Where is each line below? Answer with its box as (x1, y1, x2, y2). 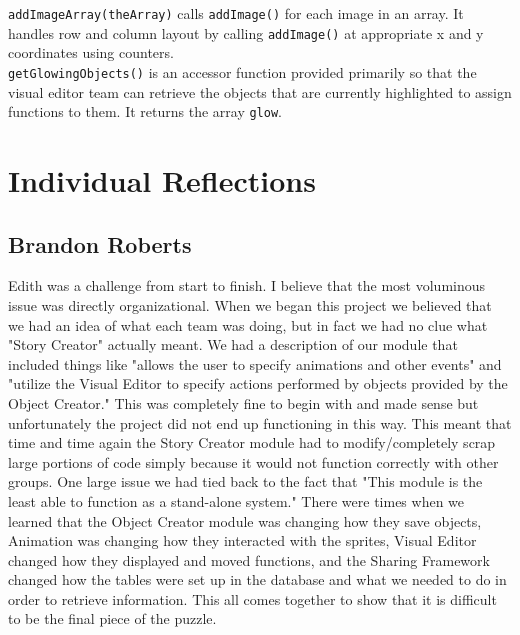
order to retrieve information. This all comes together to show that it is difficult (8, 588, 497, 609)
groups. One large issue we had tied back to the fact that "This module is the (8, 471, 483, 492)
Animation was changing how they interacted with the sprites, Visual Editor (8, 530, 477, 551)
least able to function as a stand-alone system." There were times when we (8, 490, 465, 511)
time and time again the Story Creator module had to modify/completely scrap (8, 432, 496, 453)
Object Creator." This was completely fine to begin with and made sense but (8, 392, 479, 413)
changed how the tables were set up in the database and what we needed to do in (8, 569, 507, 590)
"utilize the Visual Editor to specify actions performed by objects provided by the (8, 373, 508, 394)
